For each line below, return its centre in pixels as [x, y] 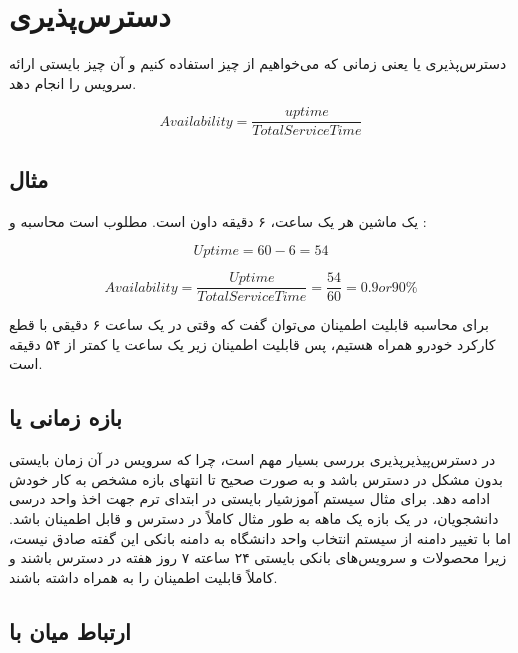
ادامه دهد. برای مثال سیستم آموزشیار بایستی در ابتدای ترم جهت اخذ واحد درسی [250, 498]
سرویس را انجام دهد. [73, 82]
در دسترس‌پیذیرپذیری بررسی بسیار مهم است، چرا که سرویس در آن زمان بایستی [252, 459]
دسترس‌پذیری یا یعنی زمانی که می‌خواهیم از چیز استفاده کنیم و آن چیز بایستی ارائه [258, 63]
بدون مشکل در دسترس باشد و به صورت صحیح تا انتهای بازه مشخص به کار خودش [256, 478]
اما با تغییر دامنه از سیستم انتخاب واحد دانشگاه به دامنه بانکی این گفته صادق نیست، [260, 537]
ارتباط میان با [70, 630]
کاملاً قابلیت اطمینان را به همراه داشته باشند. [143, 576]
